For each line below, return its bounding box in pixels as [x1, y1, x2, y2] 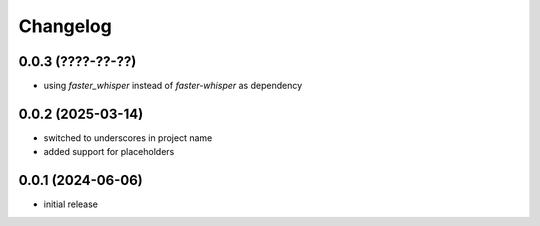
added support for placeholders [43, 146, 175, 158]
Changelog [18, 15, 112, 37]
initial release [43, 198, 99, 210]
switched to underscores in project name [43, 131, 213, 144]
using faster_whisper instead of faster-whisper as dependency [43, 80, 303, 92]
